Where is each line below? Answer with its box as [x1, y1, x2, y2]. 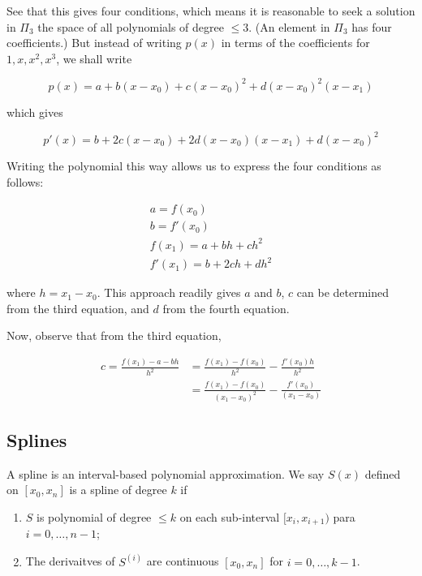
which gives [6, 103, 63, 120]
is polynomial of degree [37, 509, 152, 526]
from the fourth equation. [162, 299, 290, 316]
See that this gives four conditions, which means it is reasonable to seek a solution [6, 2, 416, 19]
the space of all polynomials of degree [37, 18, 224, 35]
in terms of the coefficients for [221, 34, 370, 51]
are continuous [146, 552, 219, 570]
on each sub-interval [179, 509, 280, 526]
